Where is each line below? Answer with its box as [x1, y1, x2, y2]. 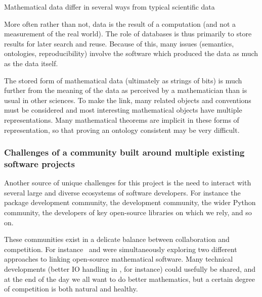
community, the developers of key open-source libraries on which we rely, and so [4, 207, 252, 218]
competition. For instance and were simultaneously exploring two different [4, 243, 237, 254]
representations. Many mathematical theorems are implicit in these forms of [4, 114, 239, 125]
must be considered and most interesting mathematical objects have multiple [4, 105, 242, 115]
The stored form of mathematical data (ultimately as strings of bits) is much [4, 75, 242, 85]
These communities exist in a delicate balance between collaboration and [4, 234, 230, 244]
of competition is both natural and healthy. [4, 283, 138, 294]
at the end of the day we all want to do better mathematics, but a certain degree [4, 273, 255, 284]
